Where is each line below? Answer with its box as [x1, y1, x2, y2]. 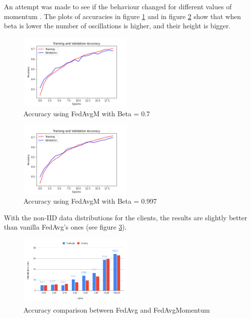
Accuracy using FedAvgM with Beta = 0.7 [23, 108, 150, 118]
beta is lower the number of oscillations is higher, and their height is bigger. [4, 21, 231, 31]
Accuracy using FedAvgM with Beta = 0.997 [23, 196, 157, 206]
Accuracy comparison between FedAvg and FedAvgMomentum [23, 304, 210, 315]
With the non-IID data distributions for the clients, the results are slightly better [4, 212, 247, 222]
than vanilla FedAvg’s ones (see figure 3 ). [4, 222, 127, 232]
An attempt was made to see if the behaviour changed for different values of [4, 1, 232, 11]
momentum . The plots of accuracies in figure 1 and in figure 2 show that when [4, 11, 241, 21]
